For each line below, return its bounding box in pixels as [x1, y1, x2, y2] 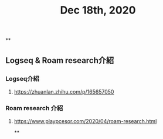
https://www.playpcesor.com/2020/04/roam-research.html [13, 118, 157, 125]
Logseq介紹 [5, 74, 39, 82]
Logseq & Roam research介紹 [5, 55, 114, 65]
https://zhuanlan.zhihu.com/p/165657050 [13, 88, 114, 95]
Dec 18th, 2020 [60, 4, 136, 17]
